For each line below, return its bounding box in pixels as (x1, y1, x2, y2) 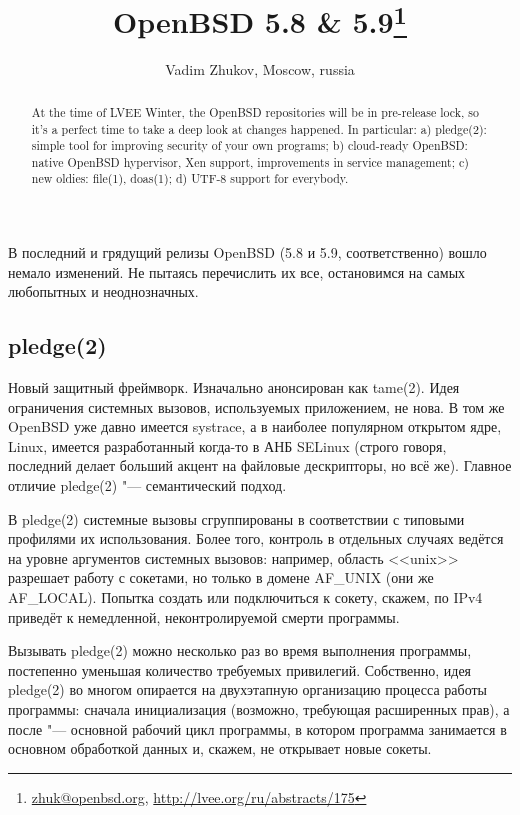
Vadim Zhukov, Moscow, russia (165, 59, 355, 80)
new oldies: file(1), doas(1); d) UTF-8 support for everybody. (31, 170, 349, 187)
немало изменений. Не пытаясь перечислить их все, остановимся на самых (8, 261, 466, 282)
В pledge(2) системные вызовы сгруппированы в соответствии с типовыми (8, 508, 465, 529)
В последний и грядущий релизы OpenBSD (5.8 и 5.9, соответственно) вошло (8, 242, 487, 263)
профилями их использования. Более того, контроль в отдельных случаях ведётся (8, 528, 504, 549)
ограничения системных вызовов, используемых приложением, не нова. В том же (8, 396, 505, 417)
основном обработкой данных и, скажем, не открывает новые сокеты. (8, 738, 432, 759)
